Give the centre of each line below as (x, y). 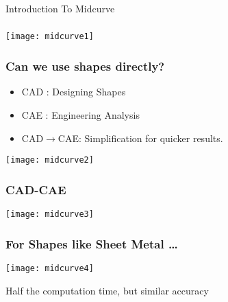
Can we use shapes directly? (85, 66)
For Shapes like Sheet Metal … (92, 243)
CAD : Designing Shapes (74, 92)
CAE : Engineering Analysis (80, 114)
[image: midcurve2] (50, 160)
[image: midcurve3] (50, 214)
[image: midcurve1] (50, 37)
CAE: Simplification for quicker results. (140, 138)
